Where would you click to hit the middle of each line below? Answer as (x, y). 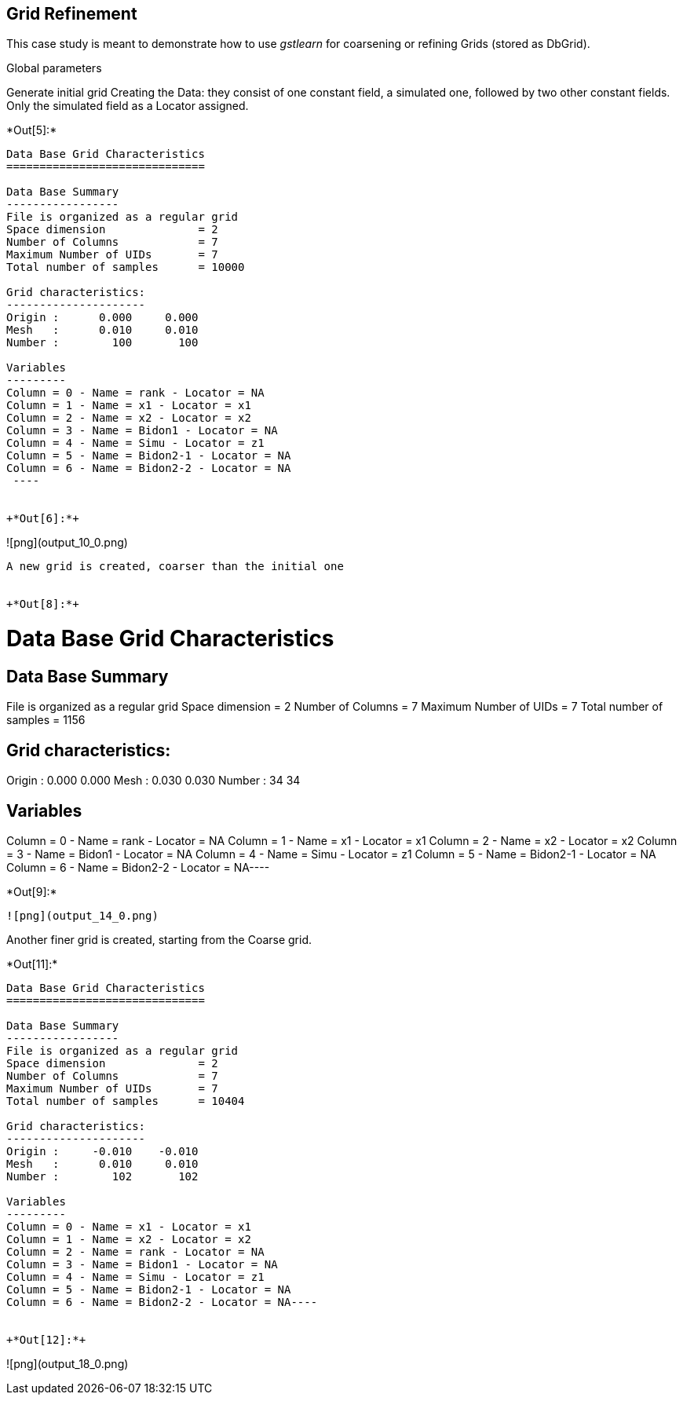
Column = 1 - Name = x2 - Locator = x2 (129, 1240)
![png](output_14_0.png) (82, 916)
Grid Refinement (72, 14)
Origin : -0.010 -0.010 (102, 1152)
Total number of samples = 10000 (126, 267)
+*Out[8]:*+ (43, 604)
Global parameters (54, 68)
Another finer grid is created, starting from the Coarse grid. (159, 940)
